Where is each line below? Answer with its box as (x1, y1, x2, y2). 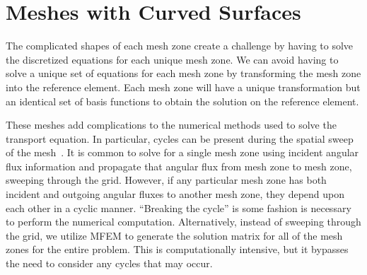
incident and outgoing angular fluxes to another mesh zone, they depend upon (6, 187, 345, 201)
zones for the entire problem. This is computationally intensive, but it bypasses (6, 242, 349, 257)
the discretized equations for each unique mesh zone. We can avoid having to (6, 52, 339, 66)
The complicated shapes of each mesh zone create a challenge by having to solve (6, 38, 354, 53)
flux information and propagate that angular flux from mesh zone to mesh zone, (6, 158, 352, 173)
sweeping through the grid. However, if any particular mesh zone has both (6, 172, 327, 187)
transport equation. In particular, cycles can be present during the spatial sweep (6, 131, 354, 146)
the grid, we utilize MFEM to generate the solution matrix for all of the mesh (6, 228, 343, 242)
